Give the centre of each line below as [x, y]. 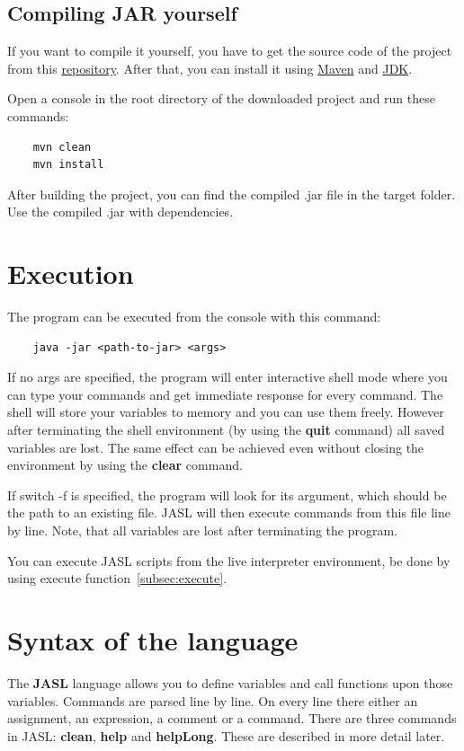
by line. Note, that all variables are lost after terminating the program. [203, 530]
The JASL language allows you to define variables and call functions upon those [230, 682]
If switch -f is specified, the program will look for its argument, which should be [227, 495]
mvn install [68, 165]
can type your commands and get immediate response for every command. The [225, 394]
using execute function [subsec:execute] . [117, 578]
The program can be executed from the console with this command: [194, 317]
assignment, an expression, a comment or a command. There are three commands [232, 718]
